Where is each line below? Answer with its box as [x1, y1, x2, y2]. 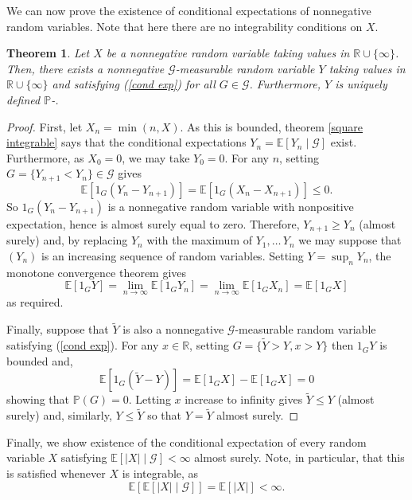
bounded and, [6, 352, 73, 369]
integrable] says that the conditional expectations [6, 134, 247, 150]
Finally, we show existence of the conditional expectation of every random [6, 433, 367, 450]
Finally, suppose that [6, 321, 109, 338]
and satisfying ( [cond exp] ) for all [52, 76, 216, 92]
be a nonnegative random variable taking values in [106, 45, 350, 61]
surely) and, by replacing [6, 232, 128, 248]
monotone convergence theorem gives [6, 264, 187, 280]
